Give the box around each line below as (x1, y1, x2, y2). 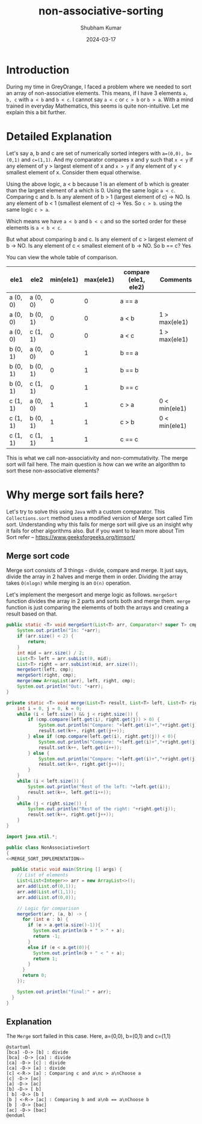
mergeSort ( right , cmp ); (17, 672, 77, 679)
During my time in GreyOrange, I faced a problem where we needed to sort (6, 83, 191, 90)
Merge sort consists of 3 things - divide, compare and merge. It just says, (6, 567, 188, 574)
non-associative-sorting (38, 4, 164, 18)
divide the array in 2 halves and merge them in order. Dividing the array (6, 573, 183, 581)
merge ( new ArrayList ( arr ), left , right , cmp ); (17, 678, 136, 684)
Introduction (6, 63, 70, 76)
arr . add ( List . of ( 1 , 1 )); (17, 888, 77, 895)
